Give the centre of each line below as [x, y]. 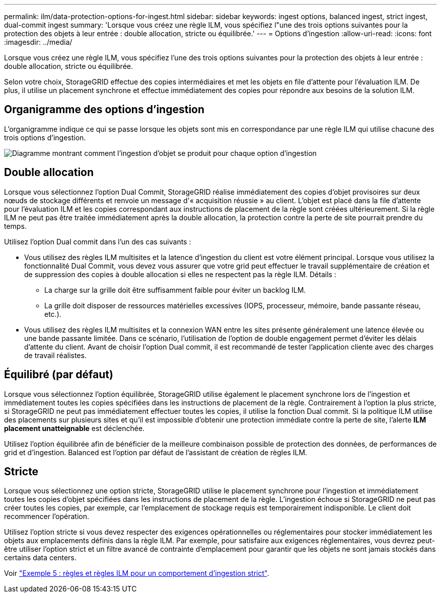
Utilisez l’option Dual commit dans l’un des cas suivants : [98, 241]
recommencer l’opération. [47, 517]
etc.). [53, 314]
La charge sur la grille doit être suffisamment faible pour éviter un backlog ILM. [175, 290]
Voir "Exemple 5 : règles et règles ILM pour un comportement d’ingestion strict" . [137, 573]
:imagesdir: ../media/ [38, 42]
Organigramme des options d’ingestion [104, 110]
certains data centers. [40, 558]
